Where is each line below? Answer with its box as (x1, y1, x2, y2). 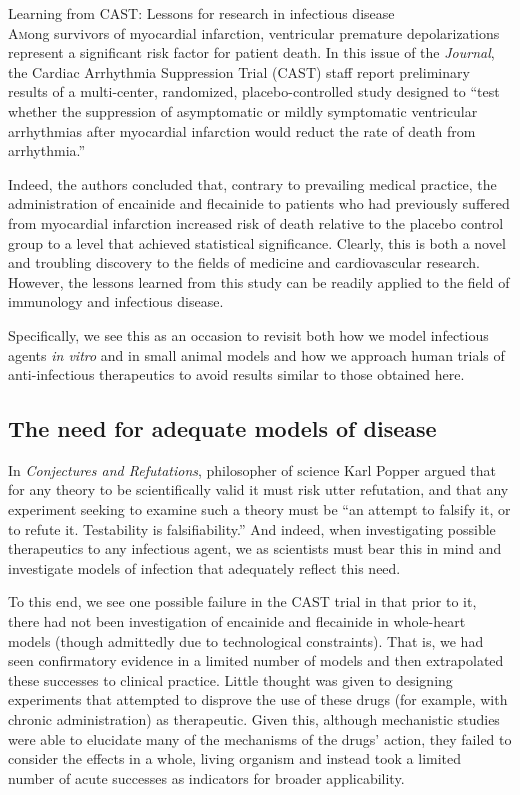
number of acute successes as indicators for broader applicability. (8, 767, 405, 788)
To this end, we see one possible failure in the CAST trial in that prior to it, (8, 591, 477, 612)
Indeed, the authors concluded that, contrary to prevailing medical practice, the (8, 173, 497, 194)
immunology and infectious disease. (8, 291, 224, 312)
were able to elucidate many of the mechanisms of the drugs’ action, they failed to (8, 728, 512, 749)
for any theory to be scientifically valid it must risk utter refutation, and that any (8, 479, 509, 500)
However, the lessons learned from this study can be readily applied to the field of (8, 271, 510, 292)
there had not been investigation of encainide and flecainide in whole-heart (8, 611, 466, 632)
